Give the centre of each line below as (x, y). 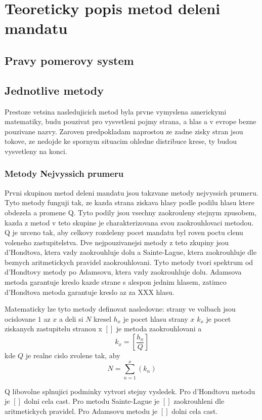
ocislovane (20, 318)
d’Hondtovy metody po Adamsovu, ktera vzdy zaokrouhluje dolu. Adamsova (123, 272)
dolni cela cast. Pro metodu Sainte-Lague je (92, 401)
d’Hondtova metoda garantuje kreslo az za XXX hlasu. (90, 292)
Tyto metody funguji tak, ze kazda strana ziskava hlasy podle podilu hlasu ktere (129, 202)
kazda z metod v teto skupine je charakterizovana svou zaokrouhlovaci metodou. (129, 222)
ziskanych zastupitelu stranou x (53, 329)
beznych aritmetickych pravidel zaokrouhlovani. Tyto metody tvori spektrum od (129, 262)
